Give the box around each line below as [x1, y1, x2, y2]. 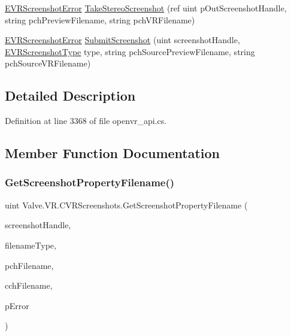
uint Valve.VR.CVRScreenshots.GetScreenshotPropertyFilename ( [5, 198, 248, 211]
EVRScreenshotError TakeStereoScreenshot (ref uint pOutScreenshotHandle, [5, 2, 287, 14]
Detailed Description [5, 86, 136, 105]
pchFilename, [5, 259, 54, 271]
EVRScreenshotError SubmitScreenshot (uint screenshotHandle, [5, 34, 240, 46]
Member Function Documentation [5, 144, 220, 162]
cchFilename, [5, 279, 53, 292]
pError [5, 299, 29, 311]
